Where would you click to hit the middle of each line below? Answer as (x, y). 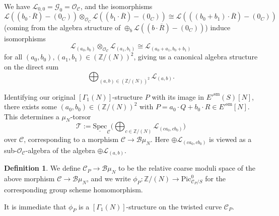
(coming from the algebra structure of (62, 27)
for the (216, 178)
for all (13, 57)
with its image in (178, 96)
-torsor (81, 116)
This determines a (32, 116)
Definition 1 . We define (42, 168)
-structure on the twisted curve (174, 206)
